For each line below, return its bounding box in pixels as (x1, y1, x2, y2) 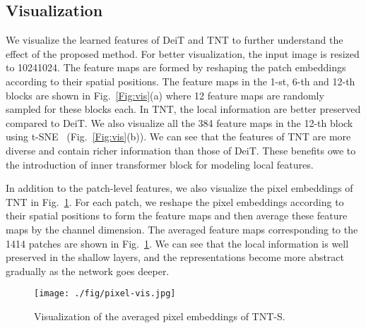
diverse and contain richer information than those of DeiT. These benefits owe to (6, 142, 356, 157)
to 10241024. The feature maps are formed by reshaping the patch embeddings (6, 60, 346, 75)
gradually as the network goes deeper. (6, 263, 170, 278)
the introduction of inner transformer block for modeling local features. (6, 157, 314, 171)
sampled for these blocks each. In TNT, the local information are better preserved (6, 102, 361, 116)
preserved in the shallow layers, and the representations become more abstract (6, 250, 345, 265)
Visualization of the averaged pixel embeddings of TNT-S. (34, 308, 285, 323)
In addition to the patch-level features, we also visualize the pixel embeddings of (6, 181, 353, 195)
